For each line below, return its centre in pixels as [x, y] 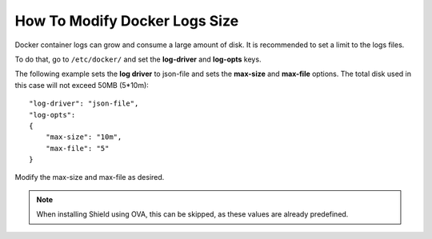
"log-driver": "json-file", [84, 104]
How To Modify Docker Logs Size [127, 21]
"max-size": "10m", [84, 137]
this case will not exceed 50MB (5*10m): [82, 85]
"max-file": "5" [77, 148]
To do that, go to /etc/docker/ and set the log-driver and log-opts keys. [138, 59]
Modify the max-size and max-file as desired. [90, 177]
